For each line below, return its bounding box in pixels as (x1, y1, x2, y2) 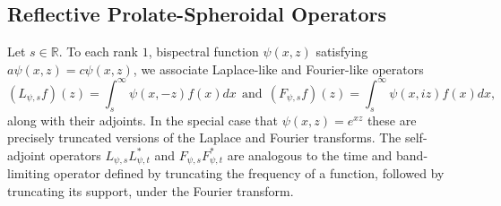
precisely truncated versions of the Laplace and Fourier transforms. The (7, 128, 402, 147)
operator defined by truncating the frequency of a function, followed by (54, 164, 445, 183)
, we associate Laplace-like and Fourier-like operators (133, 59, 424, 78)
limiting (7, 164, 50, 183)
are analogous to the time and (227, 145, 393, 164)
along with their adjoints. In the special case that (7, 110, 279, 129)
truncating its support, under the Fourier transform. (7, 181, 294, 200)
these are (367, 110, 417, 129)
